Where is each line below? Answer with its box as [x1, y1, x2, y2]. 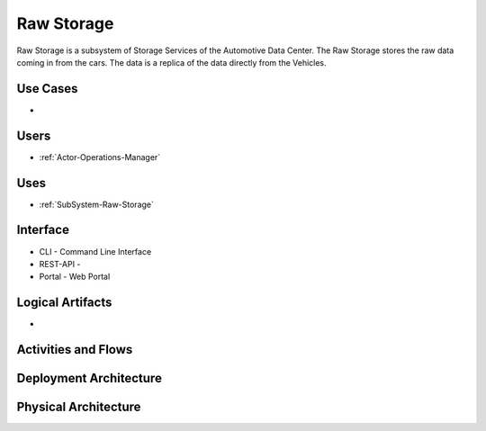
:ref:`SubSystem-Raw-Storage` [39, 199, 155, 210]
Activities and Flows [16, 342, 133, 357]
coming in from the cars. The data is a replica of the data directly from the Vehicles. [16, 57, 328, 67]
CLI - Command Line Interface [39, 246, 152, 256]
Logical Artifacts [16, 295, 112, 310]
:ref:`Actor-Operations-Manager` [39, 151, 161, 162]
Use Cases [16, 81, 78, 96]
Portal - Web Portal [39, 271, 111, 283]
